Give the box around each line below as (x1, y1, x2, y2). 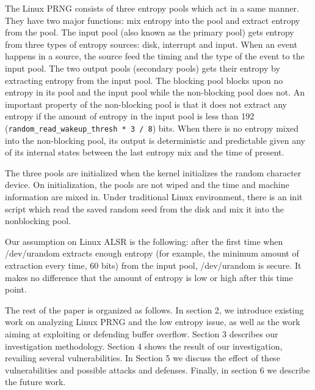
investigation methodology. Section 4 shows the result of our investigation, (5, 339, 283, 352)
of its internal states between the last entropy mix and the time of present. (5, 146, 284, 159)
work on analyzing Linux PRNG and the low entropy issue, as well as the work (5, 315, 300, 328)
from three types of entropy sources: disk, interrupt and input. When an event (5, 37, 297, 50)
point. (5, 283, 27, 296)
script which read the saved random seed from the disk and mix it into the (5, 202, 284, 215)
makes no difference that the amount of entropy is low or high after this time (5, 271, 293, 283)
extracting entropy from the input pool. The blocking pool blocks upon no (5, 73, 283, 86)
